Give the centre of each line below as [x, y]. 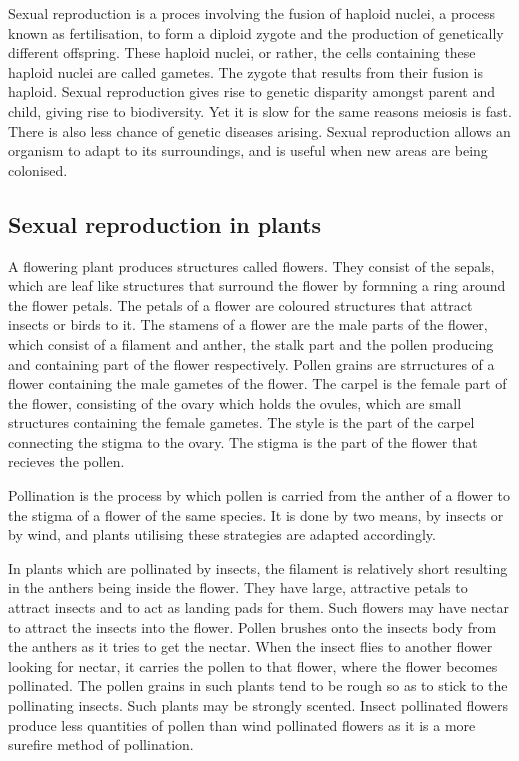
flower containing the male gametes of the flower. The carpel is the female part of [257, 383]
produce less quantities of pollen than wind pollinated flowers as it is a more [242, 724]
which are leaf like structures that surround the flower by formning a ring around [257, 285]
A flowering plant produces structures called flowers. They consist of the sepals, [251, 265]
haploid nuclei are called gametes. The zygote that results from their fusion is [245, 71]
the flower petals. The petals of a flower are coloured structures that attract [240, 304]
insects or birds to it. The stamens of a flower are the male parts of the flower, [248, 324]
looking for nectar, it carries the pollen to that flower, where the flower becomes [253, 665]
